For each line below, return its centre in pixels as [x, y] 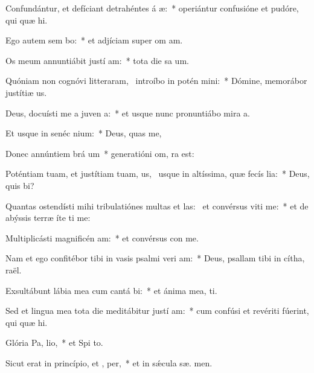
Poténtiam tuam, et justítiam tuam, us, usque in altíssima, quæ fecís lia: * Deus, [158, 174]
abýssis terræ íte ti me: [48, 218]
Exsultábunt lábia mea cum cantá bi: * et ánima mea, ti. [111, 290]
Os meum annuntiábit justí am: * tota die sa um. [97, 60]
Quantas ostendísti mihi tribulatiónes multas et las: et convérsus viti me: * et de [157, 206]
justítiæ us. [26, 92]
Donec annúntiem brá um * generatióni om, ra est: [100, 153]
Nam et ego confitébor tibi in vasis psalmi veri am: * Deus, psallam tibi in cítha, [155, 258]
